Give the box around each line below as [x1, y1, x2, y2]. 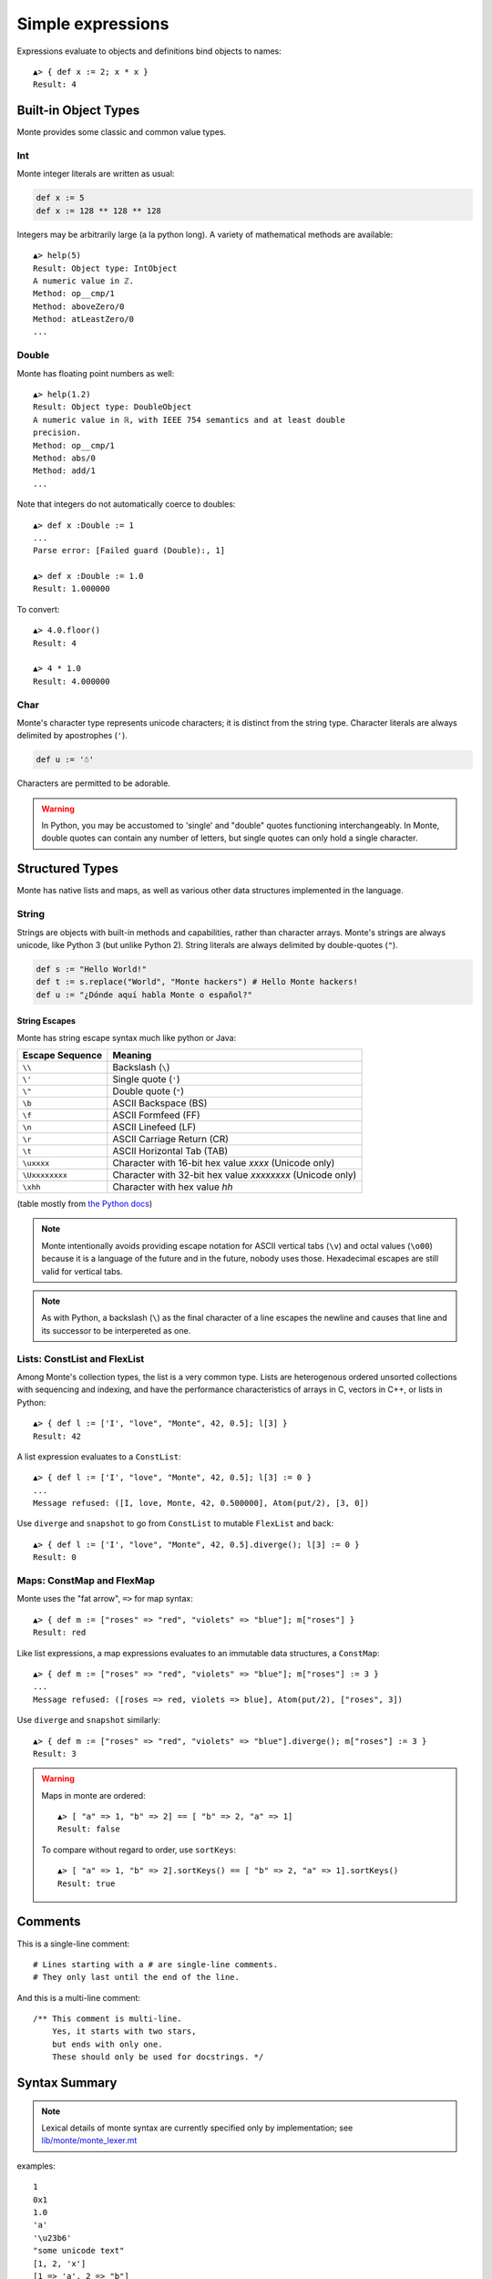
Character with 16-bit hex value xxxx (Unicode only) [112, 1157, 335, 1170]
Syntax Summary [16, 2075, 118, 2091]
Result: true [57, 1878, 116, 1889]
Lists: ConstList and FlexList [16, 1352, 145, 1365]
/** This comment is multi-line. [33, 2014, 182, 2024]
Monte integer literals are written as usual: [16, 169, 175, 180]
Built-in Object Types [16, 103, 140, 119]
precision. [33, 428, 82, 438]
